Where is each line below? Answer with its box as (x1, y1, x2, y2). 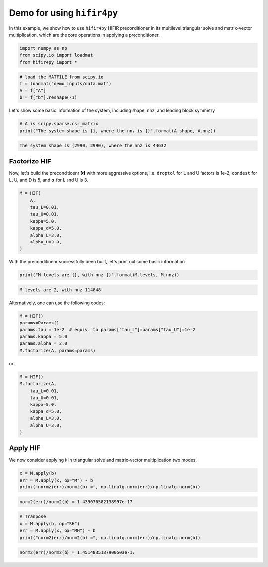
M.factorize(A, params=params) (19, 348, 96, 353)
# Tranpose (19, 514, 46, 519)
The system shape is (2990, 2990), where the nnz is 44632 (19, 143, 166, 149)
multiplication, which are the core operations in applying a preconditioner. (9, 32, 160, 38)
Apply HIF (9, 444, 41, 452)
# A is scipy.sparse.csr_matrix (19, 121, 99, 127)
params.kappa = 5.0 (19, 334, 67, 340)
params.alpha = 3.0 (19, 341, 67, 346)
